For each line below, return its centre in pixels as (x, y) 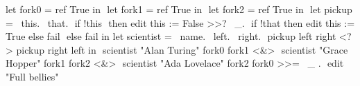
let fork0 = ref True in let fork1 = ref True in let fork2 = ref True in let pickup (179, 9)
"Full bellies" (32, 76)
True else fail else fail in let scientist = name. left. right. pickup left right (171, 36)
